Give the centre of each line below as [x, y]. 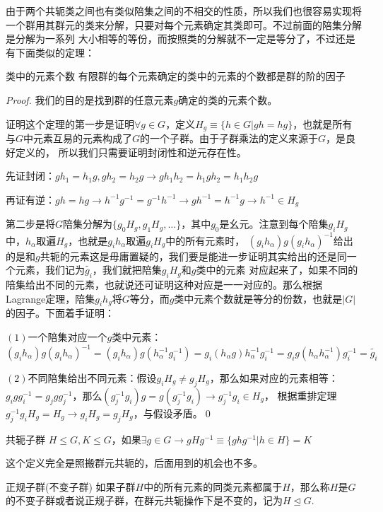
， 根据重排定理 [300, 395]
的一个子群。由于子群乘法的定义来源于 [229, 138]
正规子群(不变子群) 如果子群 [71, 486]
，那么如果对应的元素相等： [274, 378]
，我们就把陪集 [127, 270]
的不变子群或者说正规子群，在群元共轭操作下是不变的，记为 [144, 500]
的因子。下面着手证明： [60, 313]
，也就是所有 [323, 123]
